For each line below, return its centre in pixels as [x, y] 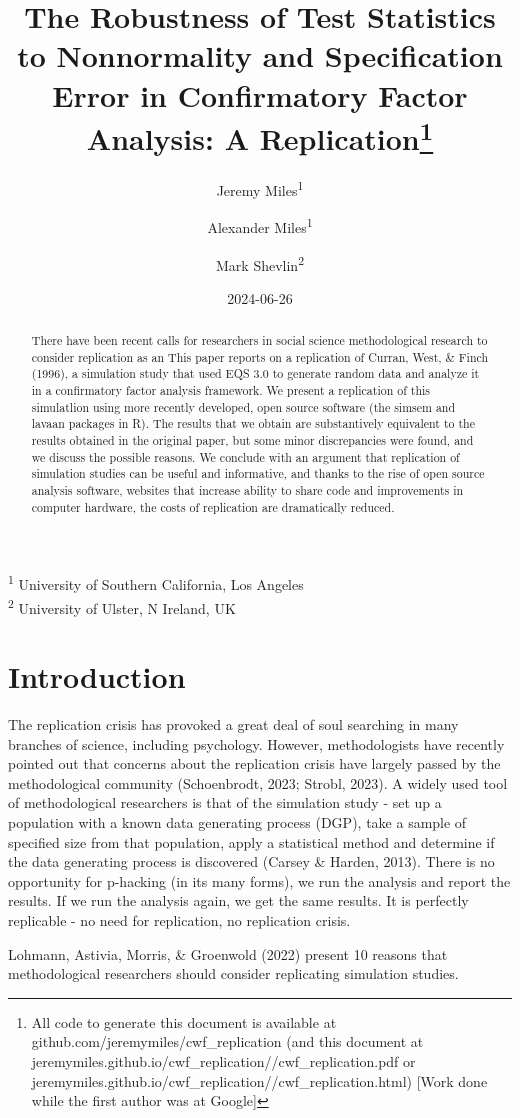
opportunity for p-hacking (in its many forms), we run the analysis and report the [259, 880]
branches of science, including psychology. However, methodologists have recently [256, 743]
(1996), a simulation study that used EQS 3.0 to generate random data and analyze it [255, 373]
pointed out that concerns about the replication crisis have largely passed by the [254, 763]
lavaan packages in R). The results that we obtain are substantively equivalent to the [253, 423]
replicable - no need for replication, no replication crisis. [179, 919]
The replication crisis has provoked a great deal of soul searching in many [233, 724]
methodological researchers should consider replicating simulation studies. [233, 973]
